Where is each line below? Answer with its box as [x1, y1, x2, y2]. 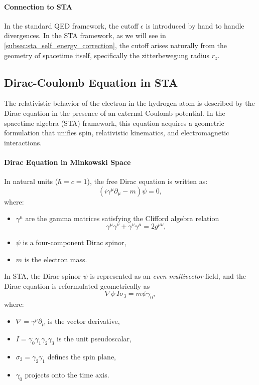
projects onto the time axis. [25, 369, 109, 379]
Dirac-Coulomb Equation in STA [4, 74, 178, 90]
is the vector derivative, [47, 315, 120, 326]
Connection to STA [4, 1, 72, 12]
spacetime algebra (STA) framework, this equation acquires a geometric [4, 117, 224, 128]
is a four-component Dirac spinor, [23, 237, 126, 247]
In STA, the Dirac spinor [4, 271, 81, 281]
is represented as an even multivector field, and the [90, 271, 246, 281]
